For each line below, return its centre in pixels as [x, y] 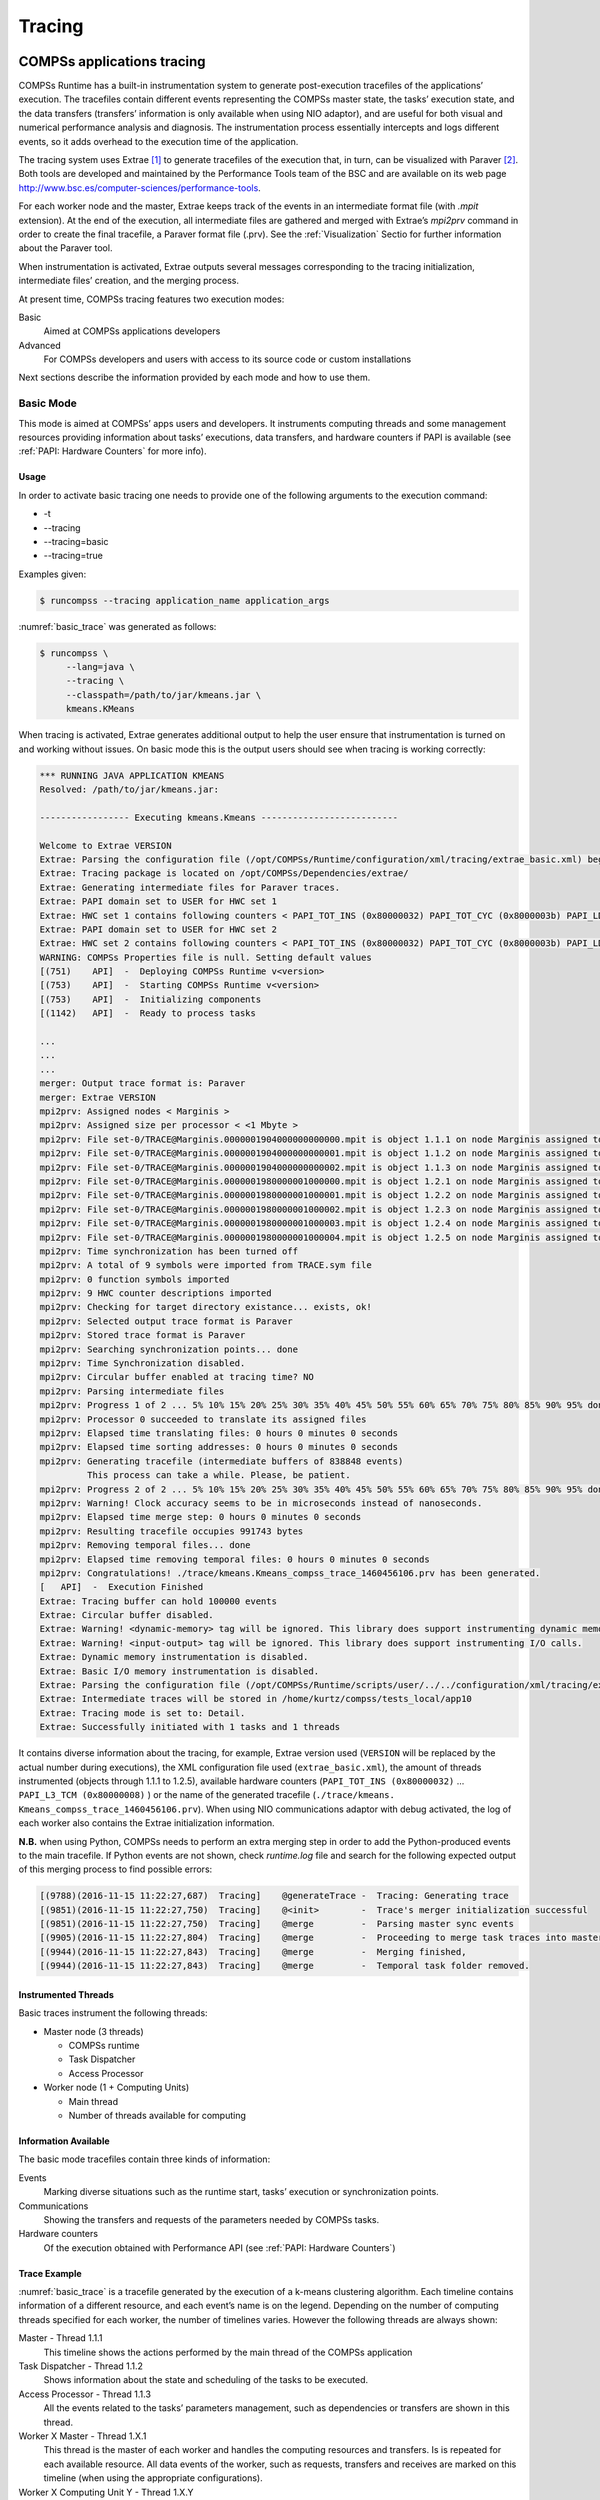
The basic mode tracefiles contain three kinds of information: [144, 2159]
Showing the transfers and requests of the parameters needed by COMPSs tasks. [211, 2219]
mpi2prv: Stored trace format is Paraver [142, 1335]
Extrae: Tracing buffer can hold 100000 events [158, 1601]
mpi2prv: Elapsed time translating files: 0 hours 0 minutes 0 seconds [219, 1433]
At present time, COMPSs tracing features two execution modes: [151, 299]
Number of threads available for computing [157, 2115]
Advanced [39, 345]
